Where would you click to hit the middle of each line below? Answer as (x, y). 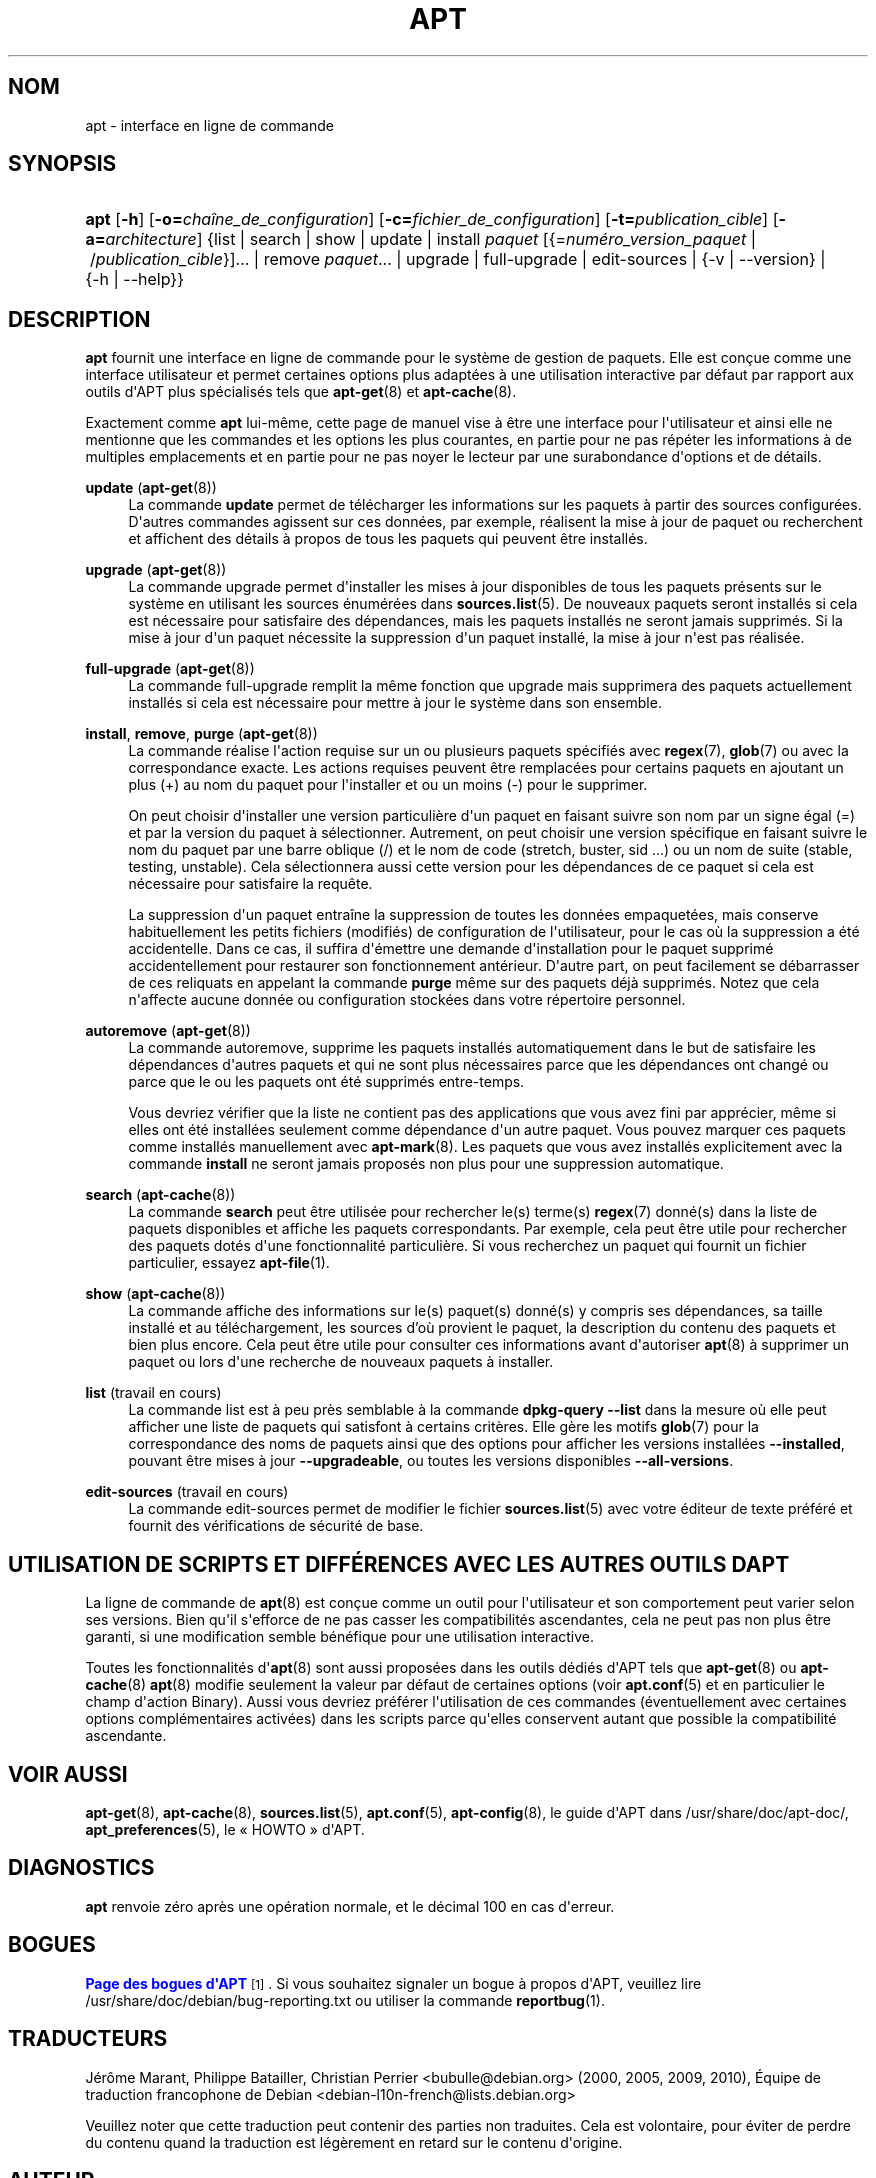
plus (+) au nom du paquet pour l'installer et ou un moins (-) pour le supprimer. (388, 785)
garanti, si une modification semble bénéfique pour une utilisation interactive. (339, 1637)
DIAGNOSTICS (81, 1868)
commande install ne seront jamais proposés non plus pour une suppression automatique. (426, 1164)
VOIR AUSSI (68, 1774)
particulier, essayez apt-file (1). (229, 1263)
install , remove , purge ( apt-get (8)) (201, 734)
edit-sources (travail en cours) (187, 1492)
